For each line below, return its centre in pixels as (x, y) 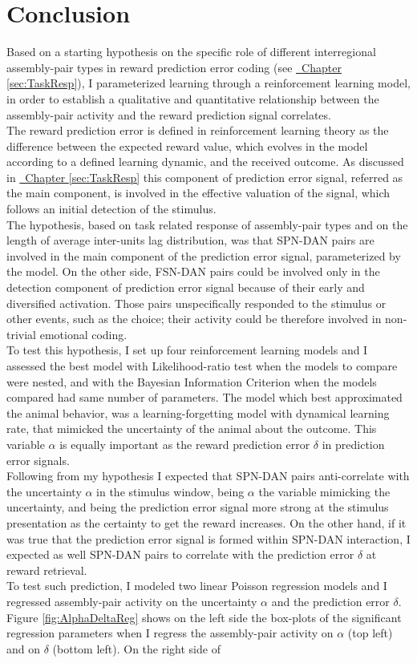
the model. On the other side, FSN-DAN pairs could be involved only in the (193, 271)
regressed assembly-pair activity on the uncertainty (132, 601)
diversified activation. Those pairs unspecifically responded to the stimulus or (196, 303)
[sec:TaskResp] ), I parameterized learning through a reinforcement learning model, (208, 83)
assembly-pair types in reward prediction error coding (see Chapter (174, 67)
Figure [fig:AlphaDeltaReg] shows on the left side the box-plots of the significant (204, 617)
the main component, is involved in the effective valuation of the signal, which (198, 193)
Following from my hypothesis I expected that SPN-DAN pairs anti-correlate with (208, 476)
